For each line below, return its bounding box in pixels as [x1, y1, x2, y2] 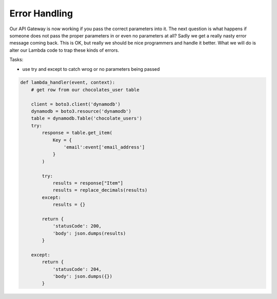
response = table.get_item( [42, 130, 113, 136]
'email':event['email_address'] [63, 144, 145, 150]
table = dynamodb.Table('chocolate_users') [31, 115, 142, 122]
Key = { [52, 137, 72, 143]
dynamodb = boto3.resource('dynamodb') [31, 108, 132, 114]
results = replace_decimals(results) [52, 187, 148, 193]
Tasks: [9, 56, 24, 63]
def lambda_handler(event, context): [20, 79, 115, 86]
